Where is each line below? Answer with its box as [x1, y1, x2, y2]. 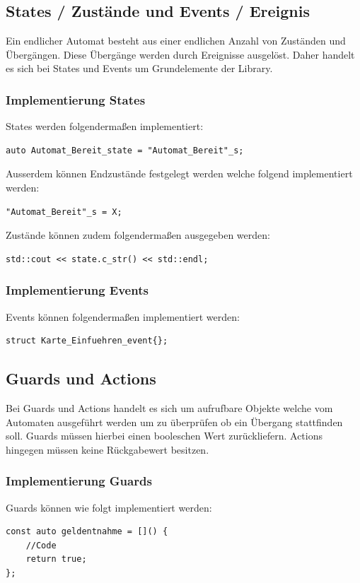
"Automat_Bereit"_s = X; [6, 206, 122, 217]
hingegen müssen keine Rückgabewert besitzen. [6, 442, 209, 457]
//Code [25, 540, 57, 550]
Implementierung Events [6, 281, 149, 299]
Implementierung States [6, 90, 146, 108]
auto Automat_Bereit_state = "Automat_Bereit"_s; [6, 145, 244, 155]
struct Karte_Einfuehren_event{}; [6, 336, 168, 346]
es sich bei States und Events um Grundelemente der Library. [6, 61, 273, 76]
